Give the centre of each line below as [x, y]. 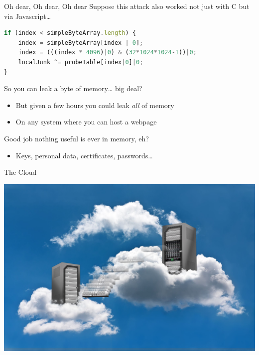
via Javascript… [28, 16]
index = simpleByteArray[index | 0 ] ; [81, 43]
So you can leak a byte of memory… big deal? [73, 88]
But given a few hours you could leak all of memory [95, 105]
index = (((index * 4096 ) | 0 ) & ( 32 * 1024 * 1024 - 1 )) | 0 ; [107, 53]
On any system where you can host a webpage [86, 122]
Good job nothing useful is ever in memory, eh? [76, 138]
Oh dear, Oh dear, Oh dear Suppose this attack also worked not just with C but [127, 6]
